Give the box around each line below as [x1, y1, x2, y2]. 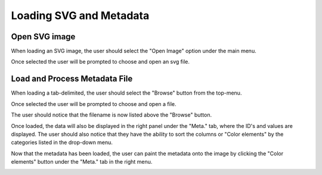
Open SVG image [11, 32, 76, 42]
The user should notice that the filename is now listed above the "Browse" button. [11, 111, 212, 118]
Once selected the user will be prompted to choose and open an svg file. [11, 58, 190, 65]
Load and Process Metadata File [11, 74, 133, 84]
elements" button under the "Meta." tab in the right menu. [11, 158, 153, 165]
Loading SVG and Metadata [11, 9, 150, 22]
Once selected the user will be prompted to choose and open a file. [11, 100, 177, 107]
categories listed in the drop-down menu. [11, 139, 113, 146]
